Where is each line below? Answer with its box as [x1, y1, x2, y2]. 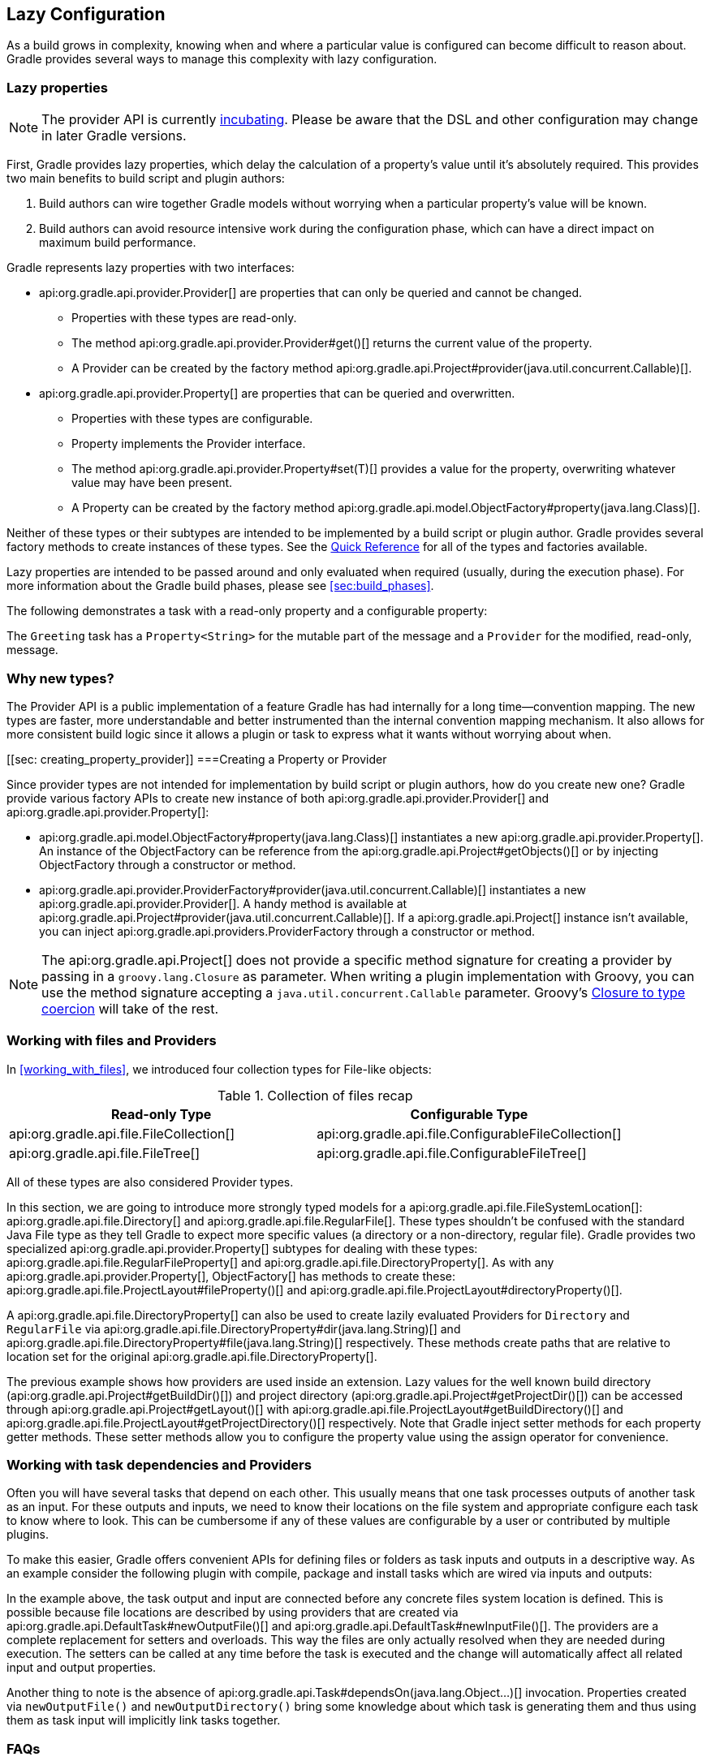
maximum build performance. [39, 235, 196, 250]
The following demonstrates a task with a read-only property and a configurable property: [6, 604, 488, 618]
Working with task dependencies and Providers [6, 1457, 312, 1474]
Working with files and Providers [6, 1032, 217, 1049]
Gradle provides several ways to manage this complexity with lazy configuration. [6, 52, 437, 67]
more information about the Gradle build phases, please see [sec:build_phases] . [6, 579, 434, 593]
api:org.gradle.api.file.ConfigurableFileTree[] [317, 1144, 587, 1161]
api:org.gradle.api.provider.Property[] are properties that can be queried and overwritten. [39, 386, 515, 401]
